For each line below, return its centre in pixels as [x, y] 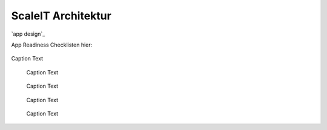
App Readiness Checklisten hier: [52, 45]
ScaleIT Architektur [61, 16]
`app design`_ [28, 34]
